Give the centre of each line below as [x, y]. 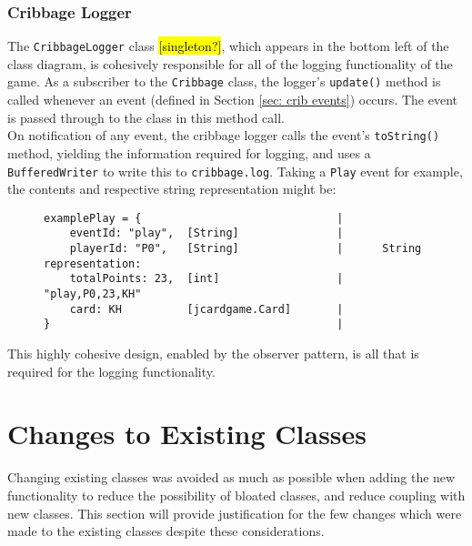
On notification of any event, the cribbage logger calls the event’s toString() [224, 135]
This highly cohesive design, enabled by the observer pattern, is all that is [213, 354]
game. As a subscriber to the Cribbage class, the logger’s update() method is [224, 81]
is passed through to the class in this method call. [146, 117]
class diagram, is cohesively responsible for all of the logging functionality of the [230, 63]
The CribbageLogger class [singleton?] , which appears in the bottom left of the [228, 46]
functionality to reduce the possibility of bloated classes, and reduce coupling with [236, 495]
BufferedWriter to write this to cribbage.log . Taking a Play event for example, [235, 171]
